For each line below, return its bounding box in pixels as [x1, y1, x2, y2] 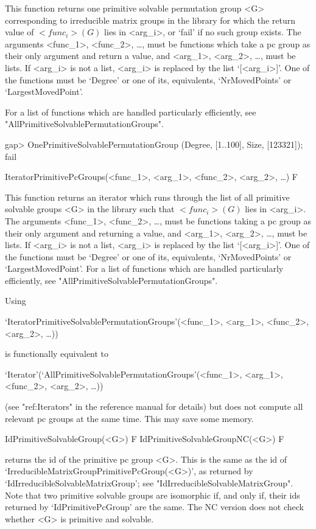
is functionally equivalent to [5, 347, 109, 360]
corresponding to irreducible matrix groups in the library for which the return [5, 13, 296, 26]
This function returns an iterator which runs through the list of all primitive [5, 190, 290, 203]
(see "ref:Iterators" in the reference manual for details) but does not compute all [5, 400, 303, 413]
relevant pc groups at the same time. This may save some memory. [5, 412, 254, 424]
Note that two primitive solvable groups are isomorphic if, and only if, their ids [5, 488, 300, 501]
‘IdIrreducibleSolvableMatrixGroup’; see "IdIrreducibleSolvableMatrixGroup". [5, 477, 293, 489]
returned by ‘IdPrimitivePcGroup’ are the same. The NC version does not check [5, 500, 304, 513]
